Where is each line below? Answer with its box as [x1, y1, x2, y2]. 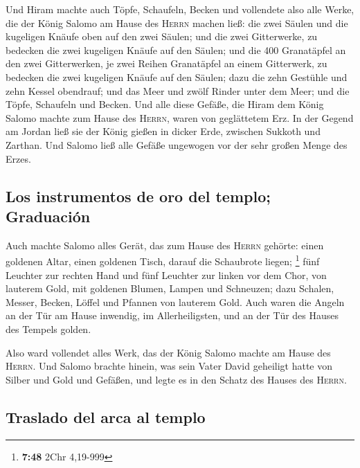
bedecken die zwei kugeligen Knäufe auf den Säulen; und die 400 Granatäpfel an [6, 42, 346, 57]
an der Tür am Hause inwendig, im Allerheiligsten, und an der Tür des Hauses [6, 308, 339, 323]
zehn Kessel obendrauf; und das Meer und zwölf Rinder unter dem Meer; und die [6, 83, 350, 98]
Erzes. [6, 151, 31, 165]
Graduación [6, 205, 91, 226]
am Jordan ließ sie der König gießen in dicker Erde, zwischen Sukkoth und [6, 124, 321, 138]
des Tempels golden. [6, 321, 91, 336]
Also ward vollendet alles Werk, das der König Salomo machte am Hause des [6, 345, 331, 359]
